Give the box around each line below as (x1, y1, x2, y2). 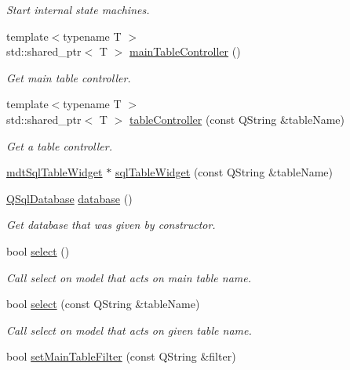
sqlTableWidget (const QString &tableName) (115, 164, 333, 180)
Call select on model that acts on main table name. (6, 269, 252, 285)
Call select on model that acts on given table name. (6, 321, 252, 338)
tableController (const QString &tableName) (129, 111, 345, 127)
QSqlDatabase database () (6, 190, 133, 206)
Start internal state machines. (6, 2, 150, 17)
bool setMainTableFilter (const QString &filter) (6, 348, 236, 365)
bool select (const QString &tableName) (6, 296, 200, 312)
